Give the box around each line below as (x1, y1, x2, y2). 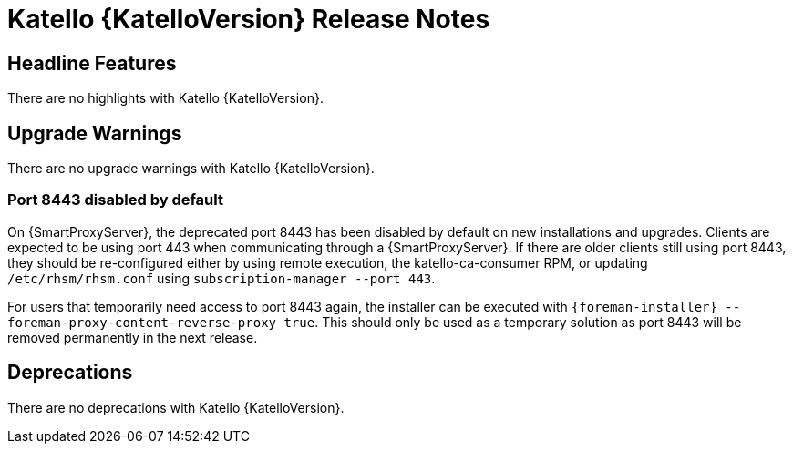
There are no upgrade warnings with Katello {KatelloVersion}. (7, 160, 375, 177)
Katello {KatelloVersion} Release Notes (7, 4, 490, 35)
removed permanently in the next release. (7, 329, 258, 345)
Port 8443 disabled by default (7, 190, 223, 210)
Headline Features (7, 51, 177, 75)
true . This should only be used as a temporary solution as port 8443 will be (283, 313, 742, 330)
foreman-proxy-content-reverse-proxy (7, 314, 277, 330)
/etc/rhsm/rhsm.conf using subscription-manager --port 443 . (7, 270, 436, 286)
